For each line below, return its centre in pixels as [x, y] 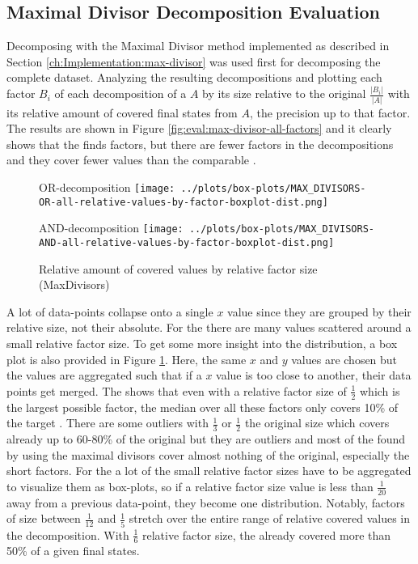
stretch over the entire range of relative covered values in [269, 518]
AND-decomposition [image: [111, 228]
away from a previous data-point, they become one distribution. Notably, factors [206, 502]
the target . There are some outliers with [108, 423]
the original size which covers [317, 423]
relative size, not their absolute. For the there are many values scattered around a [209, 327]
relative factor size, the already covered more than [266, 534]
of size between [44, 518]
